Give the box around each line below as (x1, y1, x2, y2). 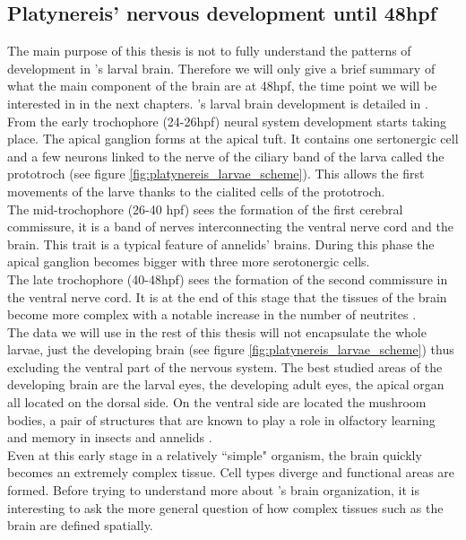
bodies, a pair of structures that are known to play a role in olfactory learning (7, 410, 436, 429)
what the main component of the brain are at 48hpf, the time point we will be (7, 76, 437, 95)
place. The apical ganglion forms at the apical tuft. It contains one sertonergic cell (7, 129, 459, 148)
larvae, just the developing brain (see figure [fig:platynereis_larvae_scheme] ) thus (7, 340, 454, 359)
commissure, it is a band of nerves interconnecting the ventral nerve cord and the (7, 217, 453, 236)
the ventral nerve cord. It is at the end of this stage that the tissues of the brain (7, 287, 447, 306)
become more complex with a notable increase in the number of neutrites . (7, 305, 417, 324)
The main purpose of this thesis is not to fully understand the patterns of (7, 41, 411, 60)
